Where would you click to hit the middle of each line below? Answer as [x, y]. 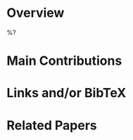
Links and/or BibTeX [66, 93]
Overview [36, 13]
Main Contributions [64, 61]
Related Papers [52, 125]
